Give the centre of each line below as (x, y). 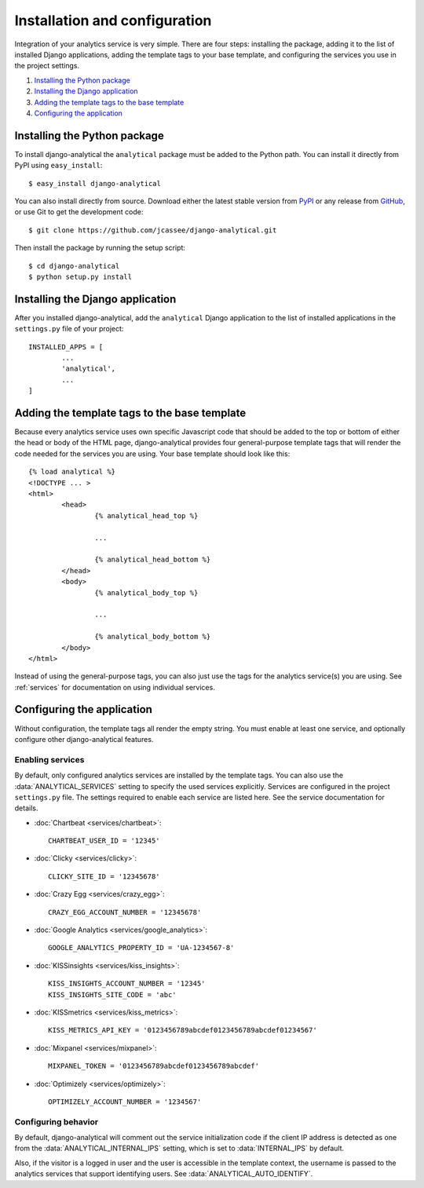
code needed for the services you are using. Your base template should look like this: (152, 453)
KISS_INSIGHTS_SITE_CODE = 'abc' (112, 994)
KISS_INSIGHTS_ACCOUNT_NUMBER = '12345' (127, 984)
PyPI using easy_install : (58, 166)
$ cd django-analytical (74, 266)
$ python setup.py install (80, 276)
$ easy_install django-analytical (95, 183)
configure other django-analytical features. (84, 739)
